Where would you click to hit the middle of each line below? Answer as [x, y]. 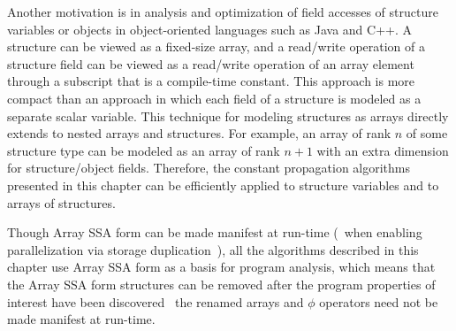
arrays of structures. [61, 202]
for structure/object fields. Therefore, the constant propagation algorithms [209, 168]
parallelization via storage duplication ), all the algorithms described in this [213, 249]
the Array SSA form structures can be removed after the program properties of [221, 284]
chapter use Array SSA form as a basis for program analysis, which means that [221, 267]
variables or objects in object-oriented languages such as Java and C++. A [210, 29]
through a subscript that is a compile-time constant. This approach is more [211, 81]
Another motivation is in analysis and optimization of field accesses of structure [223, 12]
